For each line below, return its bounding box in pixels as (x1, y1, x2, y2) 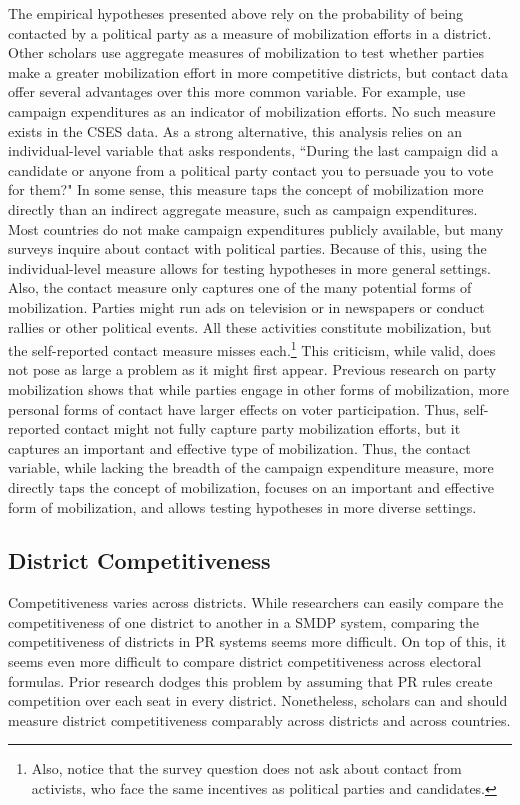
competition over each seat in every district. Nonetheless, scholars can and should (8, 690, 508, 711)
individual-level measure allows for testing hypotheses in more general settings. (8, 257, 491, 278)
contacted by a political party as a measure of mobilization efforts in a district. (8, 22, 492, 43)
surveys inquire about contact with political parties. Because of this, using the (8, 238, 487, 259)
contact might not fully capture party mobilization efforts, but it (64, 418, 461, 439)
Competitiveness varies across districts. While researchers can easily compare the (8, 592, 504, 613)
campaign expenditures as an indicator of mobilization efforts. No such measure (8, 100, 496, 121)
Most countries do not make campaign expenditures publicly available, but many (8, 218, 504, 239)
